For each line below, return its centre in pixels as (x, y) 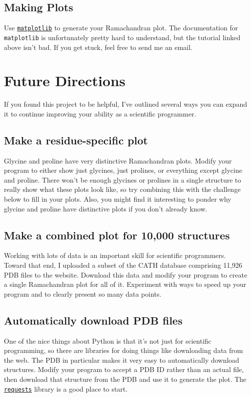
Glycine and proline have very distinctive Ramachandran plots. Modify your (118, 160)
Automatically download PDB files (93, 320)
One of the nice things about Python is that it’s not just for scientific (108, 340)
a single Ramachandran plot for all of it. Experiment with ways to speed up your (125, 284)
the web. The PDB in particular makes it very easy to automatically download (122, 360)
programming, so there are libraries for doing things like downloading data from (124, 350)
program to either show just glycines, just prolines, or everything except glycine (123, 170)
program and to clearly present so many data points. (83, 293)
